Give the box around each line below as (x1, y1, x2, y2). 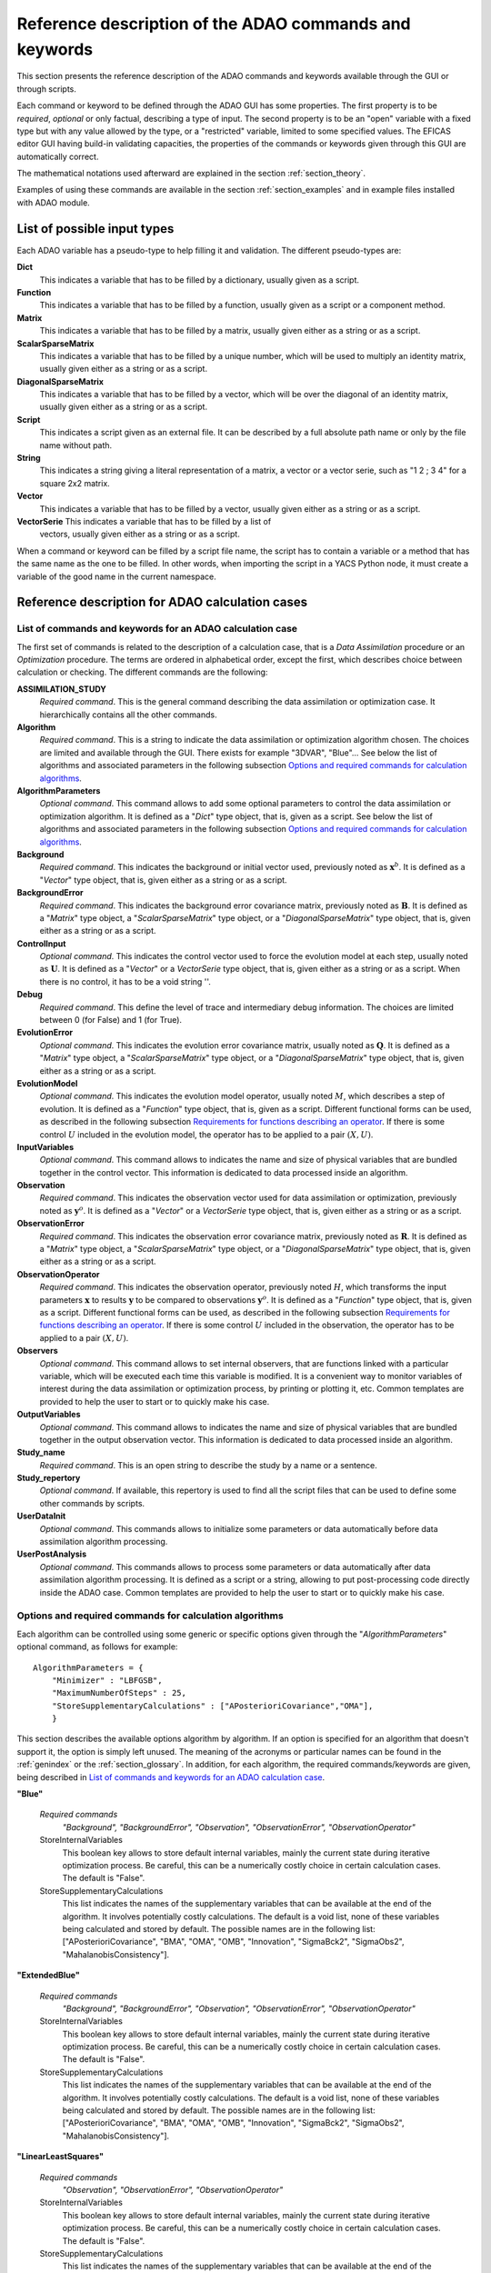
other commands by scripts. (39, 1497, 145, 1508)
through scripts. (16, 83, 76, 95)
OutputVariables (16, 1409, 81, 1420)
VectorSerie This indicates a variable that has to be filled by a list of (16, 516, 272, 526)
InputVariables (16, 1141, 75, 1152)
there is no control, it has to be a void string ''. (39, 976, 211, 986)
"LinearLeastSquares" (16, 2151, 105, 2162)
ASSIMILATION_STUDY (16, 683, 106, 695)
